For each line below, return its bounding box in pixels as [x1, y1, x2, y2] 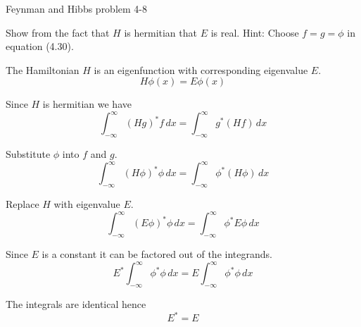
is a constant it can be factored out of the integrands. [42, 247, 272, 261]
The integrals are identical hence [6, 296, 146, 311]
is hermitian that [124, 25, 197, 39]
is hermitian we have [42, 97, 132, 111]
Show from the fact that [6, 25, 110, 39]
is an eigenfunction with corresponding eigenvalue [94, 62, 308, 77]
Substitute [6, 147, 51, 161]
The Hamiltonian [6, 62, 80, 77]
